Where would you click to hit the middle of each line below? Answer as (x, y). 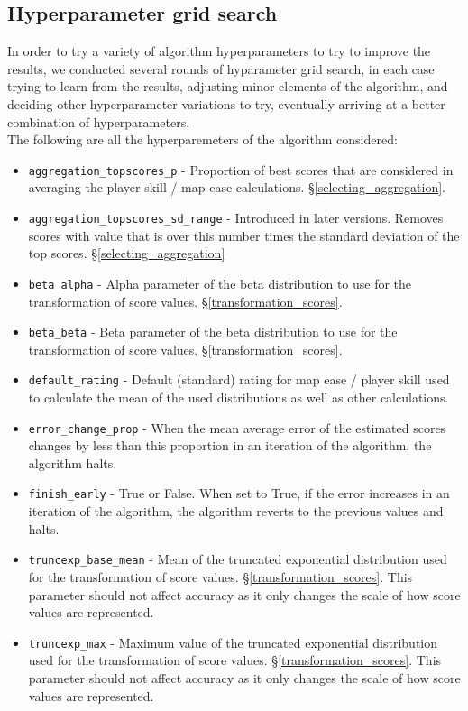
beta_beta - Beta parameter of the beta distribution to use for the (213, 332)
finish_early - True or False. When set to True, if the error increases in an (239, 493)
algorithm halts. (73, 462)
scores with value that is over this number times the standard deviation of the (244, 235)
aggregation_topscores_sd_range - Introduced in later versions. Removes (236, 218)
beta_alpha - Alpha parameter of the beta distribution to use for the (220, 283)
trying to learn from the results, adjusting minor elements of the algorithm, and (228, 86)
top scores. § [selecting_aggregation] (127, 253)
